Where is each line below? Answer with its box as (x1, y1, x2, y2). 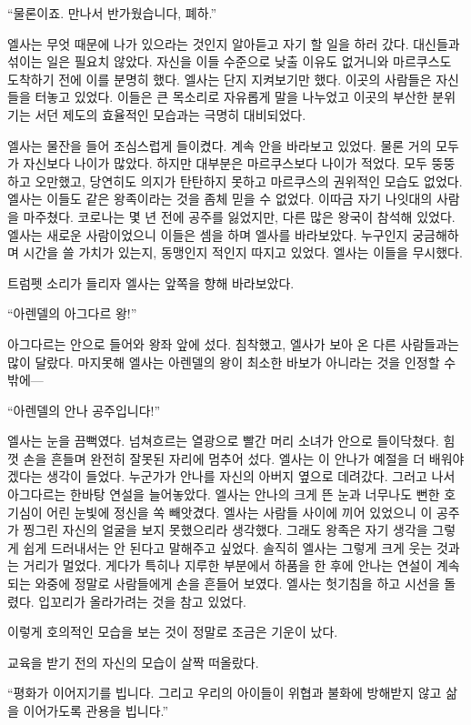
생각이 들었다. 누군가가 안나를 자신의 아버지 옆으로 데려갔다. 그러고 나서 (46, 467, 456, 486)
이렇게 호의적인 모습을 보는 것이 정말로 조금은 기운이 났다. (7, 622, 338, 641)
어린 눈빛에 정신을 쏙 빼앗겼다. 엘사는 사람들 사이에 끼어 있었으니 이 (46, 502, 433, 521)
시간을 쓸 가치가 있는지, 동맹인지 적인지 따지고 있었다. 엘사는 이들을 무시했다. (23, 243, 463, 262)
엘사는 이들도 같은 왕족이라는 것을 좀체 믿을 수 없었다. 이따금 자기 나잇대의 (7, 189, 433, 208)
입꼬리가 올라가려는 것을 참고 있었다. (38, 591, 246, 610)
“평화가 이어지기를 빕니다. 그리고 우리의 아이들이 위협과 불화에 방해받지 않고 (7, 683, 442, 702)
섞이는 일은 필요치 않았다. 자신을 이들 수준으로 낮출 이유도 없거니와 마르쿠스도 (7, 52, 452, 71)
